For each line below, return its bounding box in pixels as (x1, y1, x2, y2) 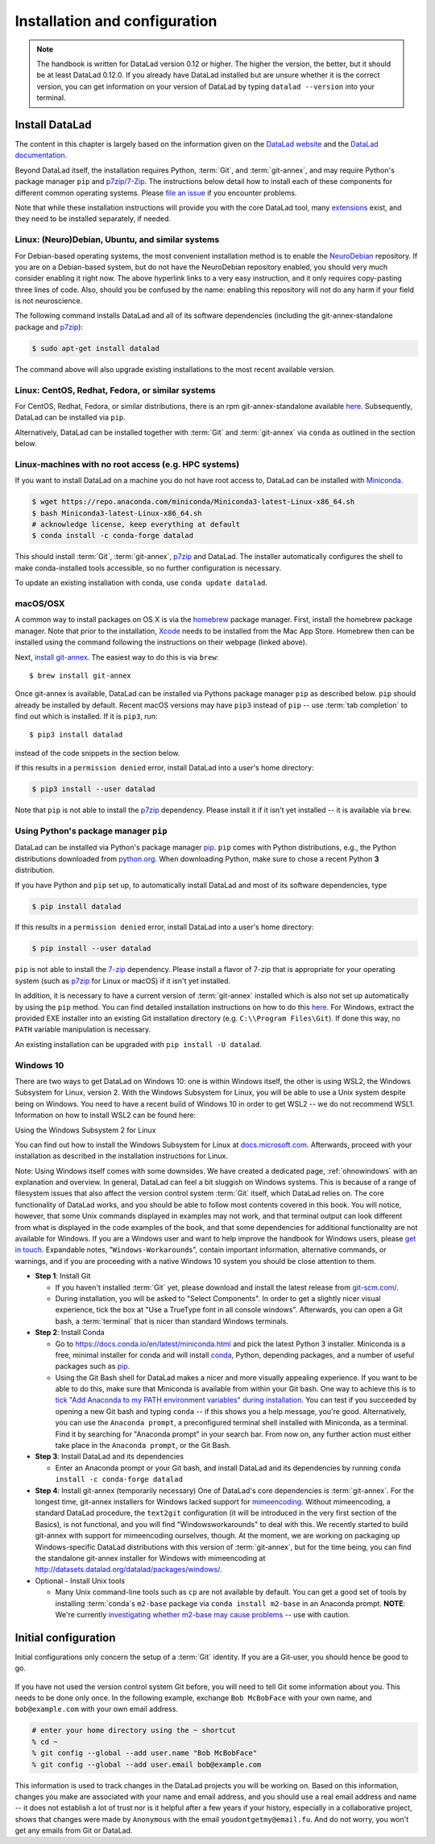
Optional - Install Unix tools (35, 1575, 125, 1585)
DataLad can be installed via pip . (14, 412, 126, 423)
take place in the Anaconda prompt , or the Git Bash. (55, 1441, 231, 1450)
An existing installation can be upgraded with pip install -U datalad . (14, 1039, 262, 1049)
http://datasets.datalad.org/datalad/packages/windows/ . (35, 1565, 222, 1575)
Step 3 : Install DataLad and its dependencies (35, 1452, 184, 1462)
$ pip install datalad (31, 902, 122, 911)
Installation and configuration (14, 12, 217, 30)
